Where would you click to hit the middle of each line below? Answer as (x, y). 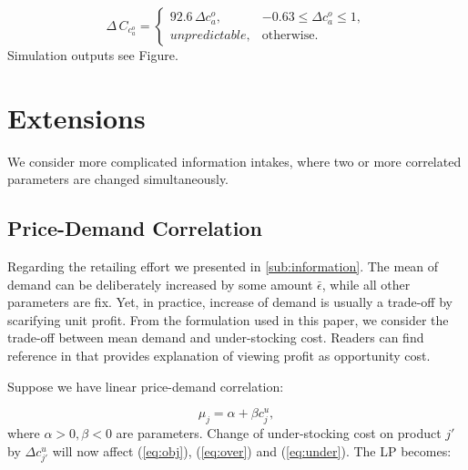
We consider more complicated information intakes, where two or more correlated (234, 161)
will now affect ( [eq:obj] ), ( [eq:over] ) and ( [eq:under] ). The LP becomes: (252, 450)
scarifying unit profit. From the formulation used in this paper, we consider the (228, 319)
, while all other (366, 284)
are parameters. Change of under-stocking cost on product (279, 433)
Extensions (76, 117)
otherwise (288, 35)
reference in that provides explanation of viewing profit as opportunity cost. (219, 356)
